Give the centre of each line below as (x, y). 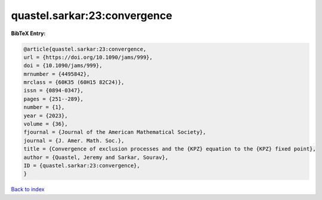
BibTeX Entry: (28, 33)
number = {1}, (44, 107)
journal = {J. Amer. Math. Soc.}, (74, 140)
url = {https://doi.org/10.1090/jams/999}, (88, 57)
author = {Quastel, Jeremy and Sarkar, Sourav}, (96, 157)
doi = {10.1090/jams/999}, (63, 66)
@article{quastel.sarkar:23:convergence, (85, 49)
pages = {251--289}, (53, 99)
